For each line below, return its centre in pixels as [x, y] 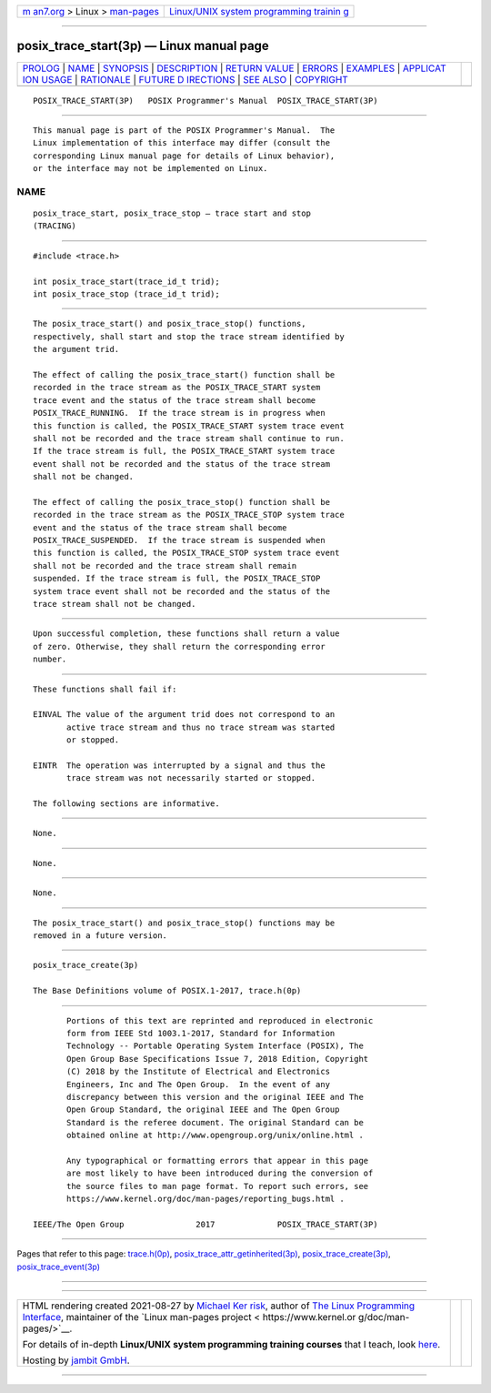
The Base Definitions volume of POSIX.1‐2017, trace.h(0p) [167, 991]
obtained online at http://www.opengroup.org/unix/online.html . [215, 1136]
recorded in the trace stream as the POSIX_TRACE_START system [177, 388]
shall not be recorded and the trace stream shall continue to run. [189, 438]
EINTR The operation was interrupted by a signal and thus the [180, 765]
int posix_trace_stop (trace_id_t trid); [126, 294]
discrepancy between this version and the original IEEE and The [215, 1097]
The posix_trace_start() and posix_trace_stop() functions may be [184, 923]
